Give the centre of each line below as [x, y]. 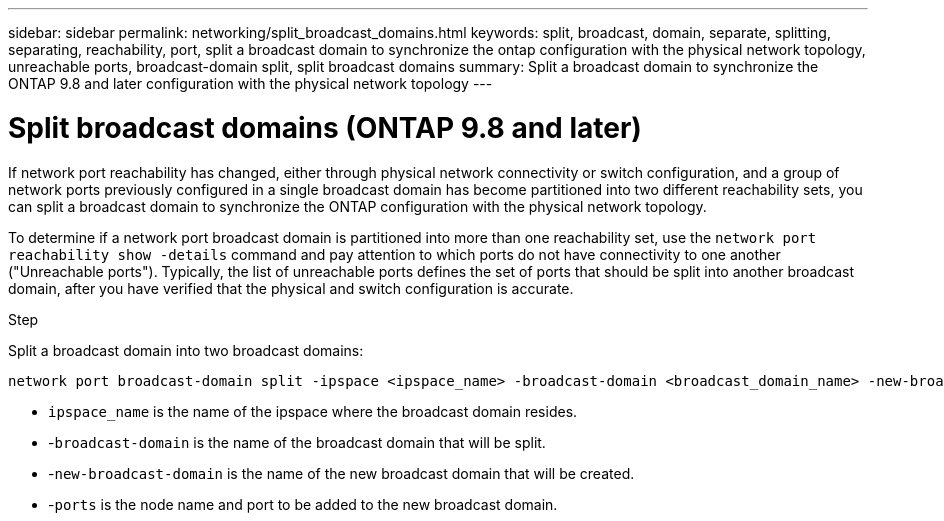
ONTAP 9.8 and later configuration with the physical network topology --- [250, 83]
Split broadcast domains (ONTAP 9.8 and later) [325, 127]
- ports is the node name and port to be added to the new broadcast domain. [303, 504]
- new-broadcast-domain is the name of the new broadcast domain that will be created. [341, 473]
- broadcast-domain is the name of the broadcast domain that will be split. [297, 442]
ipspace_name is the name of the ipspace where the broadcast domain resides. [313, 411]
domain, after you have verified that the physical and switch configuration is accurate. [291, 288]
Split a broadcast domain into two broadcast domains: [186, 350]
